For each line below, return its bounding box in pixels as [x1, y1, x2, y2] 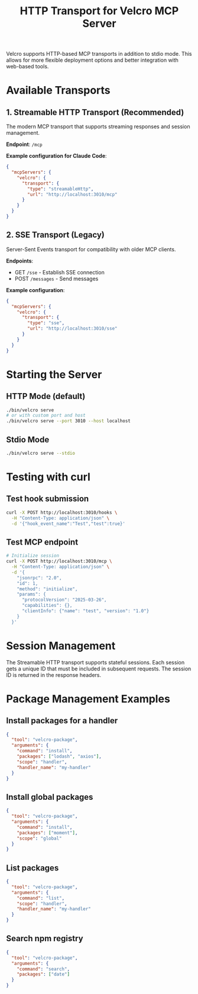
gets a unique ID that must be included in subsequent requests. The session [6, 665, 191, 672]
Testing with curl [6, 470, 90, 483]
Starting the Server [6, 368, 102, 381]
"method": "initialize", [17, 586, 78, 592]
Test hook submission [6, 494, 89, 504]
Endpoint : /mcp [6, 141, 43, 148]
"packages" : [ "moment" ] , [17, 830, 78, 835]
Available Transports [6, 84, 111, 97]
